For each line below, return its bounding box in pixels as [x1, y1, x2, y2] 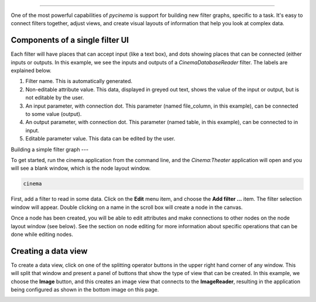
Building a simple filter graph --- [11, 146, 89, 153]
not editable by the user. [25, 94, 84, 101]
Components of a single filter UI [11, 35, 129, 45]
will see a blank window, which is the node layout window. [11, 164, 151, 172]
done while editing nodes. [11, 231, 73, 238]
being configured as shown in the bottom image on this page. [11, 286, 159, 293]
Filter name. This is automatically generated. [25, 78, 133, 85]
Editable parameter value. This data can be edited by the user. [25, 135, 176, 142]
